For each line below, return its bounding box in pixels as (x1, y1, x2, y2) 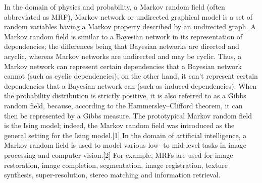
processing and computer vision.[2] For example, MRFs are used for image (4, 149, 233, 160)
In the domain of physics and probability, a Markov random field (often (4, 2, 225, 12)
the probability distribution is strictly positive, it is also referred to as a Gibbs (4, 90, 246, 101)
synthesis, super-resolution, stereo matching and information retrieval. (4, 169, 221, 180)
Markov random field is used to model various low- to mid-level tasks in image (4, 140, 246, 150)
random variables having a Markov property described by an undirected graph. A (4, 21, 256, 32)
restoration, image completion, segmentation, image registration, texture (4, 159, 228, 170)
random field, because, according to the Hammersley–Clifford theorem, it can (4, 100, 243, 110)
